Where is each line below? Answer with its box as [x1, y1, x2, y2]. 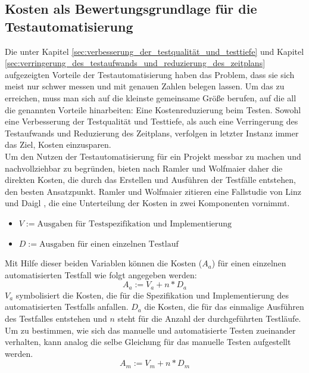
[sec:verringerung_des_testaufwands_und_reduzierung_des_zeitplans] [5, 57, 266, 69]
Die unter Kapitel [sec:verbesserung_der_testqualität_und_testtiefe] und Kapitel [5, 45, 304, 57]
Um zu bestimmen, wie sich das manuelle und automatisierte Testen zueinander [5, 324, 296, 336]
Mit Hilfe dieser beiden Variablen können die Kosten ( [5, 257, 202, 269]
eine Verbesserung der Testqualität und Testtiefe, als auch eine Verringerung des [5, 115, 298, 128]
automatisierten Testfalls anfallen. [5, 300, 129, 313]
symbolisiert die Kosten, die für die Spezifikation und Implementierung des [15, 288, 289, 301]
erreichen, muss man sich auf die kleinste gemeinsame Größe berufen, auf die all [5, 91, 296, 104]
